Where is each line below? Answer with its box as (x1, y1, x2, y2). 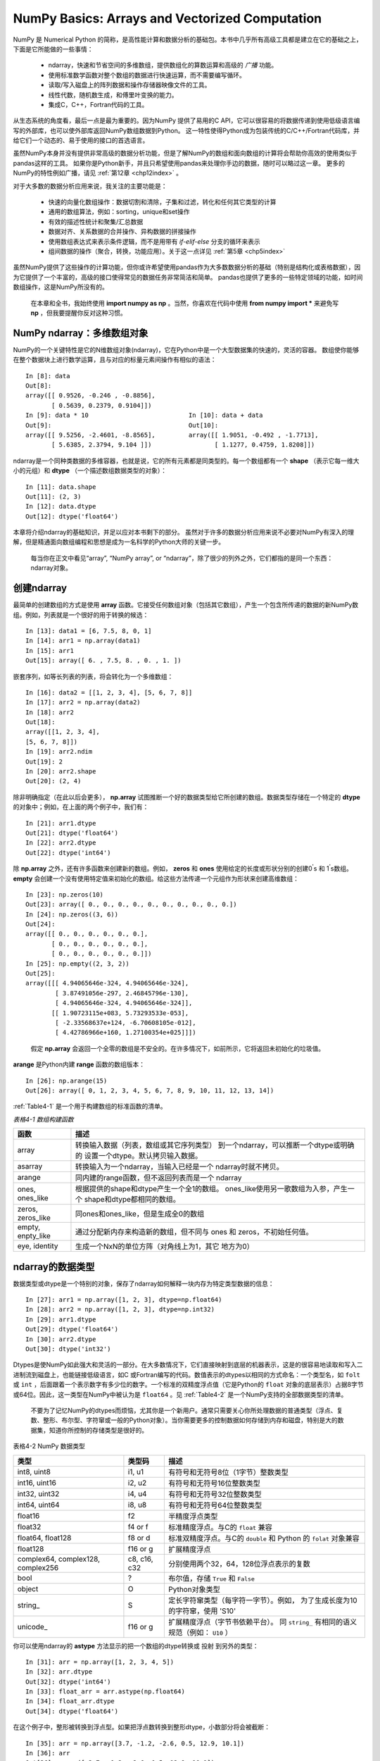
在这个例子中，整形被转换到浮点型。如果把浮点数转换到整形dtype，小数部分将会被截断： (13, 1723, 271, 1731)
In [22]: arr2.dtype (25, 839, 96, 847)
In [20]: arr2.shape (25, 768, 96, 776)
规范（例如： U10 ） (167, 1627, 232, 1637)
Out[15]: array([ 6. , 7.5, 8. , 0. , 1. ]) (25, 657, 182, 665)
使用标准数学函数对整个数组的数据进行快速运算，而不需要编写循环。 (48, 70, 246, 79)
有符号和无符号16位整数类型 (167, 1478, 260, 1488)
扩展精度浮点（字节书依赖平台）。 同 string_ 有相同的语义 (167, 1617, 357, 1626)
